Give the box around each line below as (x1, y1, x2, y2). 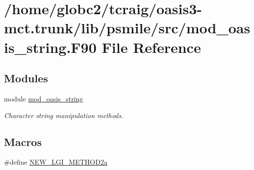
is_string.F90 (4, 37, 97, 57)
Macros (4, 134, 42, 149)
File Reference (102, 37, 201, 57)
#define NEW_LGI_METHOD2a (4, 157, 107, 167)
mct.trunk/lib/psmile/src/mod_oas (4, 18, 251, 38)
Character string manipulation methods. (4, 110, 124, 120)
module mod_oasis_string (4, 93, 83, 103)
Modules (4, 71, 48, 86)
